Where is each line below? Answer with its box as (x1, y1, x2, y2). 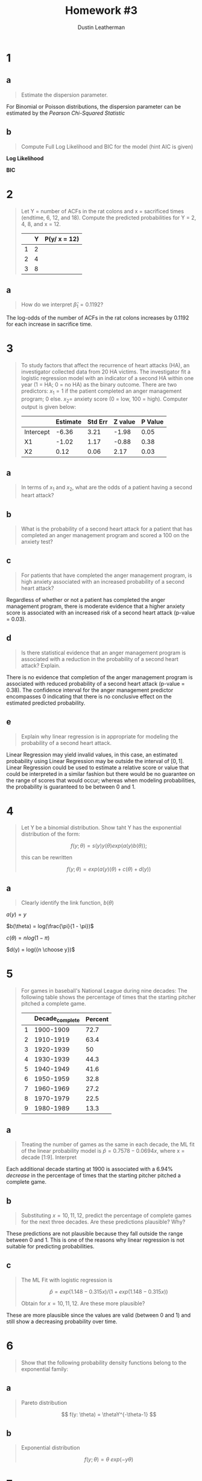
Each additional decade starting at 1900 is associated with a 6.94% (6, 1166, 173, 1173)
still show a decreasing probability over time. (6, 1318, 118, 1325)
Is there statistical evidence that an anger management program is (21, 649, 186, 656)
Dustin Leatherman (77, 24, 125, 31)
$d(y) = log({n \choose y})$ (6, 946, 75, 953)
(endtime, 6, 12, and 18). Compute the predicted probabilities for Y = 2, (21, 214, 197, 221)
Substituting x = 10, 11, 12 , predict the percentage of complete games (21, 1212, 192, 1219)
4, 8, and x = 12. (21, 220, 62, 227)
